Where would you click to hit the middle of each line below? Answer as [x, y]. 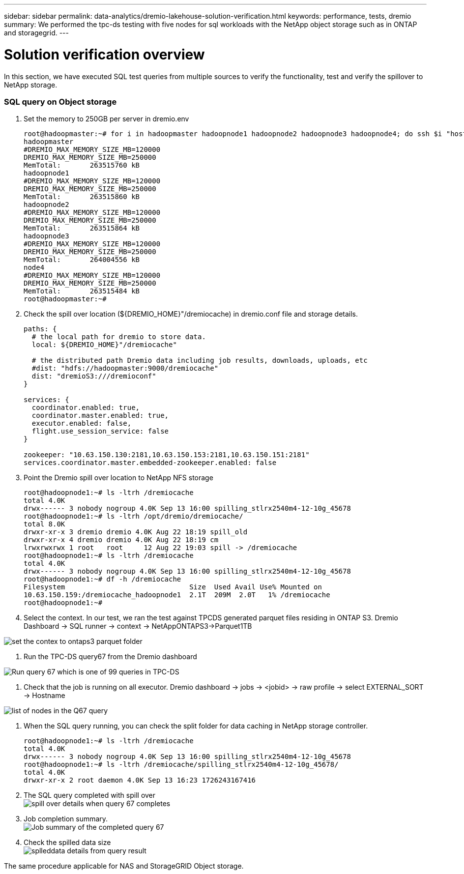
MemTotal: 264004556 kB [82, 260]
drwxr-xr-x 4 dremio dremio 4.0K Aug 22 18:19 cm [121, 540]
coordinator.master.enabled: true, [100, 416]
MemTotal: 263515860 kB [82, 197]
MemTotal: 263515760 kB [82, 165]
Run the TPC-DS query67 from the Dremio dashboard [110, 657]
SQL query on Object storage [60, 102]
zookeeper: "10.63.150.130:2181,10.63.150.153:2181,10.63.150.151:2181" [167, 455]
